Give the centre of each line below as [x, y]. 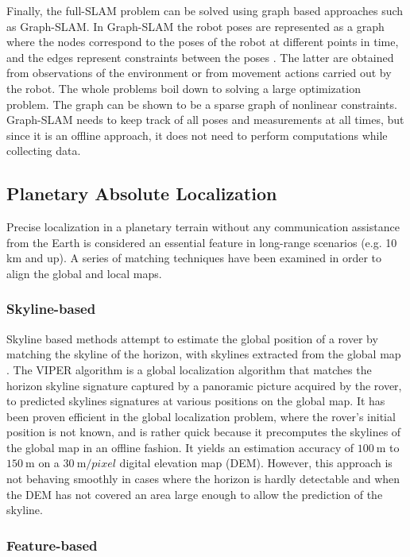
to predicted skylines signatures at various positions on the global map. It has [196, 401]
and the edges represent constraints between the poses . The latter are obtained [200, 57]
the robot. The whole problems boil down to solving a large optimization [184, 88]
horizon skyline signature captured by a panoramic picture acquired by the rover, [204, 385]
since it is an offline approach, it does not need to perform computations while [197, 135]
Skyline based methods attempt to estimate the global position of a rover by [192, 338]
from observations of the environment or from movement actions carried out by [199, 73]
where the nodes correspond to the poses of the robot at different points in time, [203, 42]
